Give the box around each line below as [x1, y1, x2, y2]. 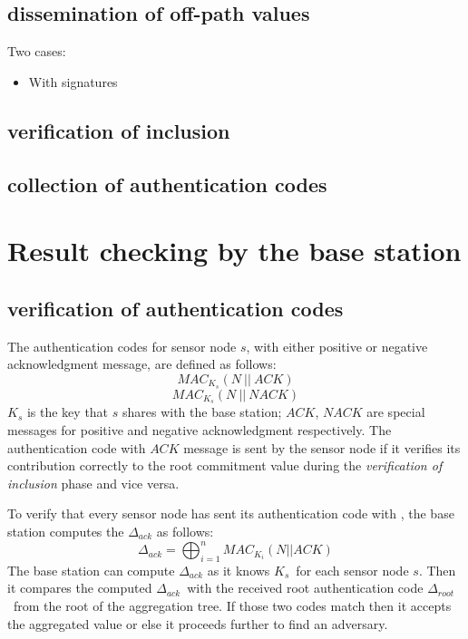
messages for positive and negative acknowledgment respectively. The [7, 421, 392, 440]
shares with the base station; [122, 402, 282, 421]
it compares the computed [7, 578, 152, 597]
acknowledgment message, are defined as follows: [7, 354, 277, 373]
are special [366, 402, 425, 421]
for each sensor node [296, 560, 409, 579]
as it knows [207, 560, 270, 579]
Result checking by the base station [7, 232, 462, 269]
